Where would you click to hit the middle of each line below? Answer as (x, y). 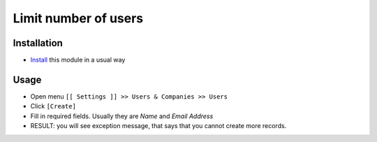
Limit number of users (78, 18)
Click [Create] (53, 106)
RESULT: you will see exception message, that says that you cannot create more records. (158, 126)
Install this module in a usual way (78, 60)
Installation (38, 43)
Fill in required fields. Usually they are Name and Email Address (122, 116)
